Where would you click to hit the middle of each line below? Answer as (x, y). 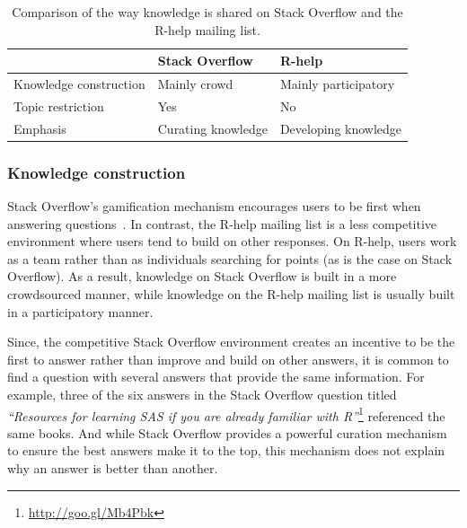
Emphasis (40, 128)
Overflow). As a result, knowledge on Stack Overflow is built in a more (202, 276)
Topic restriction (59, 106)
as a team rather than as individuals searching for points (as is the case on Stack (230, 258)
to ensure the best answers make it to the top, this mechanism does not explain (226, 450)
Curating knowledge (212, 128)
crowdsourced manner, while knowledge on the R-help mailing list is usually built (231, 294)
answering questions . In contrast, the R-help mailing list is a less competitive (222, 223)
